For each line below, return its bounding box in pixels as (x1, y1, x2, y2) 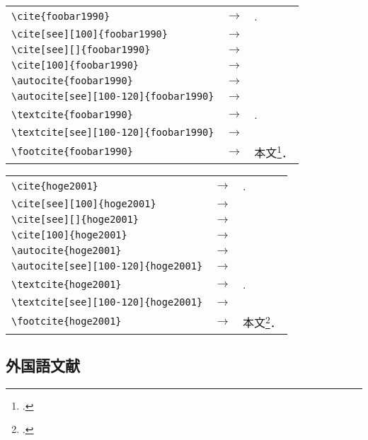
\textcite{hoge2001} (11, 278, 122, 290)
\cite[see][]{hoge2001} (11, 214, 139, 226)
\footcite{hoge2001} (11, 315, 122, 328)
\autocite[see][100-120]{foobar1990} (11, 91, 214, 102)
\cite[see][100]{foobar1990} (11, 28, 168, 40)
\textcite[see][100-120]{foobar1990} (11, 127, 214, 138)
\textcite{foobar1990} (11, 108, 133, 120)
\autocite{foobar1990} (11, 75, 133, 86)
